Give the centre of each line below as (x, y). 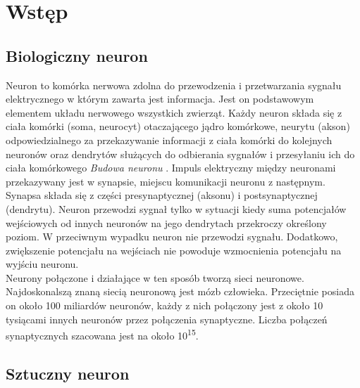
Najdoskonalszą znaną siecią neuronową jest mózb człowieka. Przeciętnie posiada (180, 291)
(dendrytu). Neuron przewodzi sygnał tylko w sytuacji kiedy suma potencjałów (176, 208)
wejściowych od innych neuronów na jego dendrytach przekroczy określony (166, 222)
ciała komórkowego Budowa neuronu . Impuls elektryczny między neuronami (171, 168)
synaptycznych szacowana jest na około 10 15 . (102, 334)
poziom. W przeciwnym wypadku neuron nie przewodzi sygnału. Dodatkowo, (172, 237)
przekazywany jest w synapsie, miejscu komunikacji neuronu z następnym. (166, 181)
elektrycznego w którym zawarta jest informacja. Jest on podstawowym (160, 99)
